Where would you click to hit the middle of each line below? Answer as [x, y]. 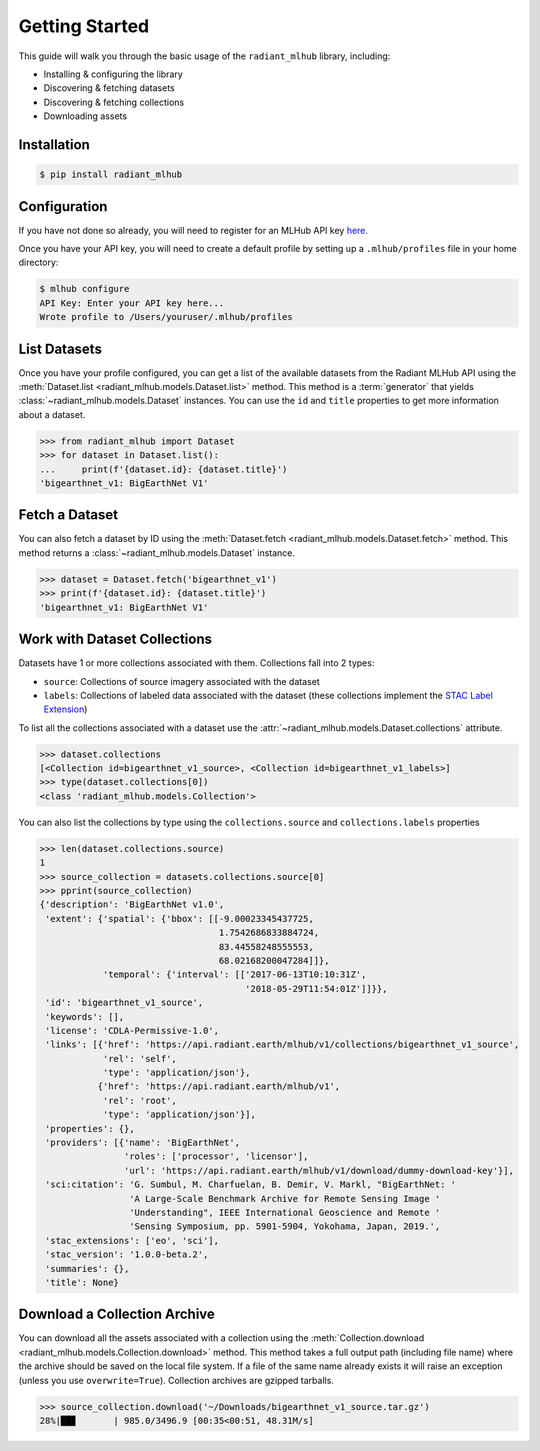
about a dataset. [52, 414]
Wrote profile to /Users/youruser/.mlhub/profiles [166, 317]
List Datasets [60, 348]
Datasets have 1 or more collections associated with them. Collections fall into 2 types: [196, 663]
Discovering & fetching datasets [109, 88]
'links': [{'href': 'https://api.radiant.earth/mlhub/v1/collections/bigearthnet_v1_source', [282, 1044]
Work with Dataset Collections [115, 639]
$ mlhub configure [84, 289]
